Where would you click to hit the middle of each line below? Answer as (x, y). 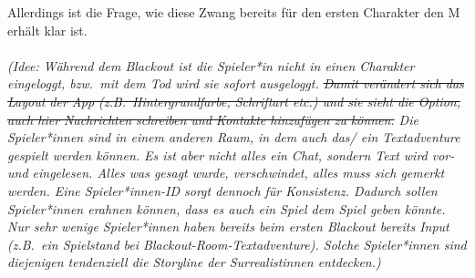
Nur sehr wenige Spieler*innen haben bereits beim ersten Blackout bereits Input (228, 227)
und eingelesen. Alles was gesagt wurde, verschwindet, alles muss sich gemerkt (226, 173)
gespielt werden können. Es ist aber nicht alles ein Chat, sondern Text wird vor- (231, 154)
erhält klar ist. (47, 30)
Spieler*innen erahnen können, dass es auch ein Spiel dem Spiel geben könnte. (227, 208)
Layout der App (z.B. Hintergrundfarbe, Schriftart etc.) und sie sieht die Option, (234, 101)
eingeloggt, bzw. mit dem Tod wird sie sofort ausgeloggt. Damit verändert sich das (236, 83)
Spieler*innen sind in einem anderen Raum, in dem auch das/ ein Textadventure (234, 137)
